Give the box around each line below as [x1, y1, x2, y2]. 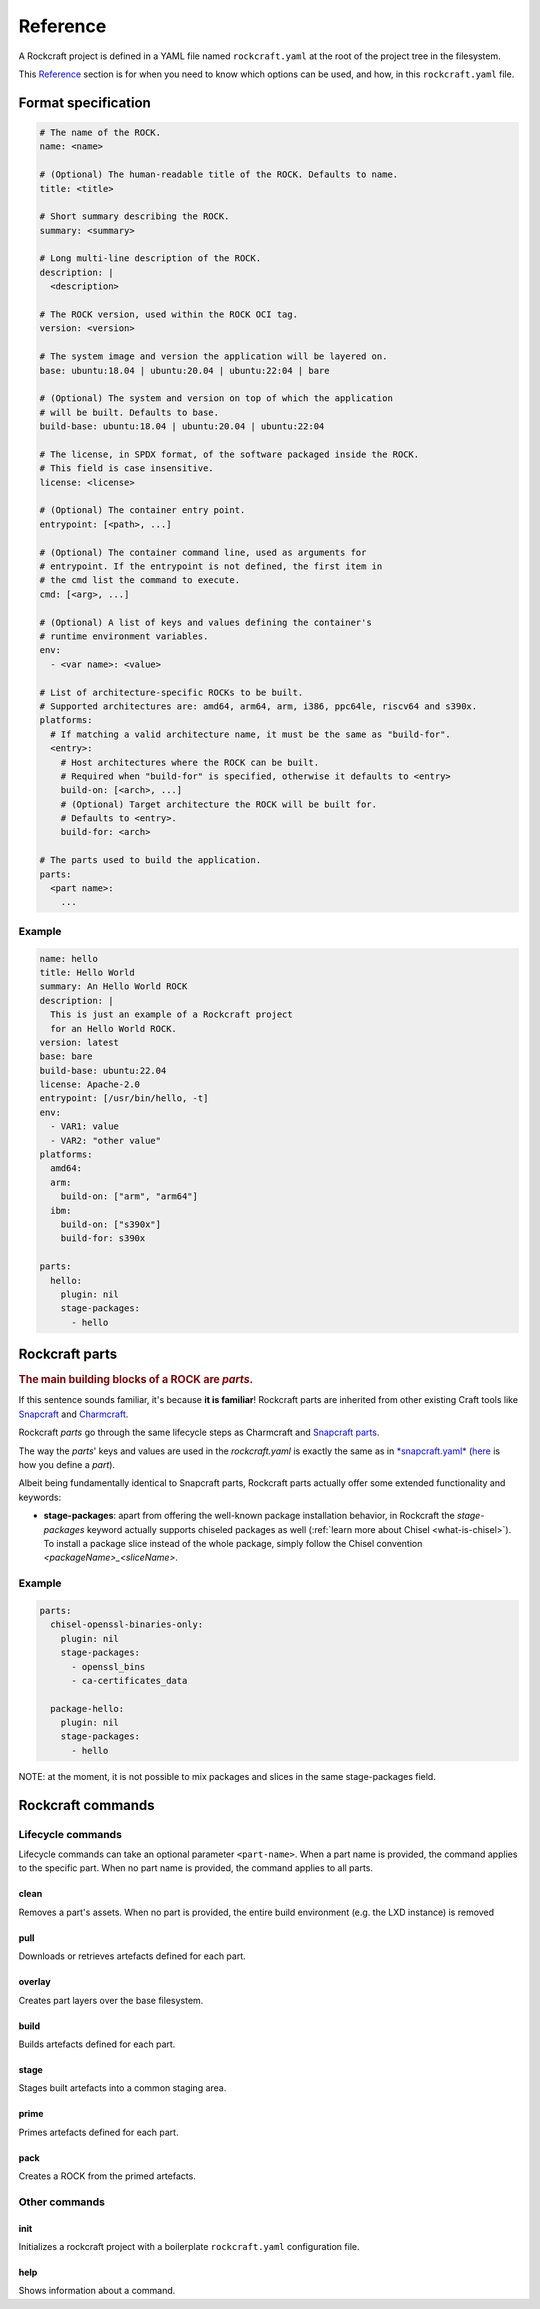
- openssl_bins [71, 1661, 146, 1672]
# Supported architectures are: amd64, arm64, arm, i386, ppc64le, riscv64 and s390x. [39, 700, 478, 712]
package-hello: [50, 1703, 125, 1714]
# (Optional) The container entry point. [39, 505, 246, 516]
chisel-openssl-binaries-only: [50, 1619, 204, 1630]
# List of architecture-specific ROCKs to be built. [39, 686, 304, 698]
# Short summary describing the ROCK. [39, 211, 230, 222]
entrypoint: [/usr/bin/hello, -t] [39, 1093, 209, 1104]
